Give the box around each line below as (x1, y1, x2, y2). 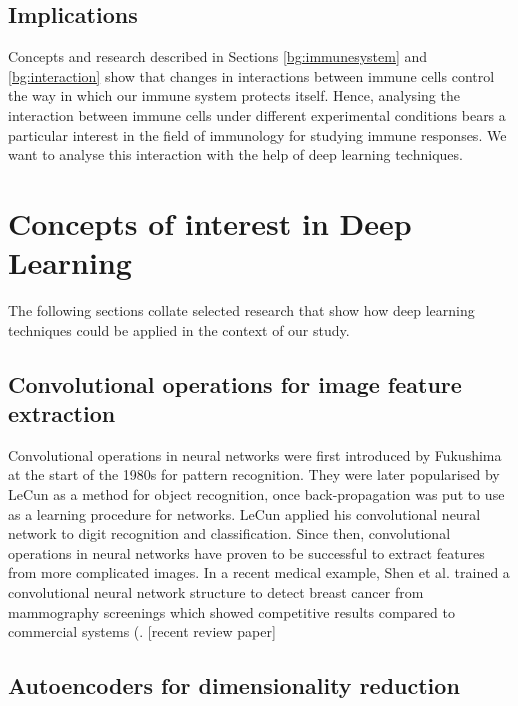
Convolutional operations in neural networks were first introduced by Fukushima (8, 444, 502, 465)
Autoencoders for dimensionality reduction (8, 670, 460, 701)
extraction (8, 398, 116, 429)
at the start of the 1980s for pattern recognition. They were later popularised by (8, 464, 500, 485)
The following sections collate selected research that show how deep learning (8, 300, 475, 321)
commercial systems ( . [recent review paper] (8, 621, 276, 642)
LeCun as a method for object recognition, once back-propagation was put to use (8, 484, 505, 505)
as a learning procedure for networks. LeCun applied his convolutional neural (8, 503, 481, 524)
